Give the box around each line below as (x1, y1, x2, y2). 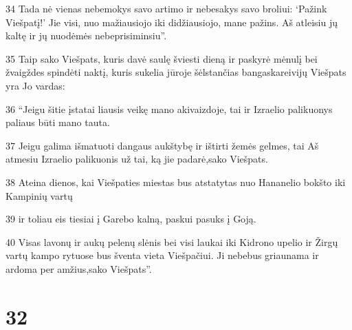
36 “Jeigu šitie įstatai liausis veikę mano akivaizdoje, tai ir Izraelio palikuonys (5, 101, 333, 116)
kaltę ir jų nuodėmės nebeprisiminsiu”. (5, 28, 167, 43)
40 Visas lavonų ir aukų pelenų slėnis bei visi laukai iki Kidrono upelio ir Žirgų (5, 234, 338, 249)
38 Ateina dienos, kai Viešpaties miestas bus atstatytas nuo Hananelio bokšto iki (5, 174, 346, 189)
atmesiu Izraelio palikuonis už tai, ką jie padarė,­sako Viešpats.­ (5, 152, 268, 166)
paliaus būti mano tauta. (5, 115, 110, 130)
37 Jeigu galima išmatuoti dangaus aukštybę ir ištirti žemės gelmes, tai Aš (5, 138, 319, 152)
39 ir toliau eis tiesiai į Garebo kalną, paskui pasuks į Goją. (5, 212, 256, 226)
